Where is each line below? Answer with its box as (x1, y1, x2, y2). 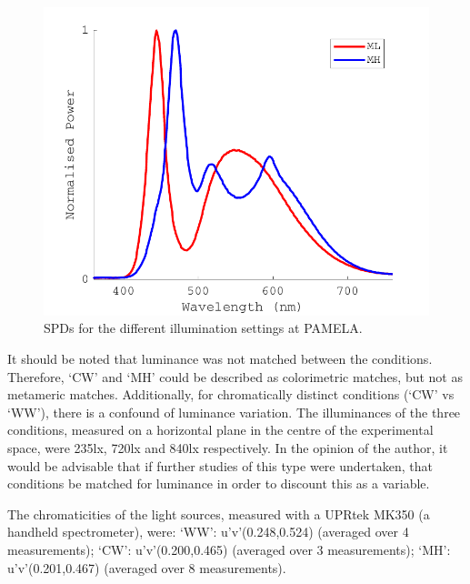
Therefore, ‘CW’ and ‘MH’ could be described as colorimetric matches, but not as (7, 367, 463, 386)
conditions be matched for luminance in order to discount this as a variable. (7, 474, 430, 493)
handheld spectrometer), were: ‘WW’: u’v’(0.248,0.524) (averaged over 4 (7, 522, 409, 541)
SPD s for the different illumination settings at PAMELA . (44, 318, 363, 337)
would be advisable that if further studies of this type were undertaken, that (7, 456, 433, 475)
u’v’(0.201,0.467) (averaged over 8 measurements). (7, 558, 286, 577)
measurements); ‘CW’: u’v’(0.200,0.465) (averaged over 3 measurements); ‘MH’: (7, 539, 451, 559)
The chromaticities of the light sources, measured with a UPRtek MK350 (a (7, 504, 430, 523)
